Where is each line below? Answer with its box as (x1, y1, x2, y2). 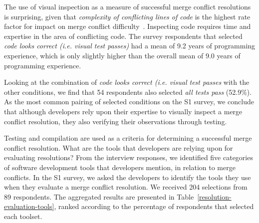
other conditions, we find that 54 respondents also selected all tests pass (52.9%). (4, 86, 252, 97)
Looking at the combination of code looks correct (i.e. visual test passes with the (4, 77, 250, 87)
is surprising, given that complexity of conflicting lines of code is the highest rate (4, 11, 251, 21)
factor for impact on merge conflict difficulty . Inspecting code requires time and (4, 21, 251, 31)
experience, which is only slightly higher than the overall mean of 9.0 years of (4, 50, 241, 60)
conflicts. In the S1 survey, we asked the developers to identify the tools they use (4, 172, 251, 182)
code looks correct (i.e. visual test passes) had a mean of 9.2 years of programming (4, 40, 256, 51)
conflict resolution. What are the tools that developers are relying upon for (4, 142, 233, 153)
